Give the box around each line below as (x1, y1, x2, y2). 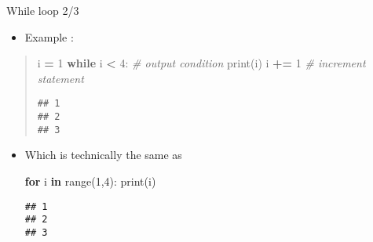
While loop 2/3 (6, 2, 79, 18)
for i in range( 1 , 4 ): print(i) (24, 172, 156, 189)
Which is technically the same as (24, 146, 182, 163)
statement (37, 70, 84, 86)
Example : (24, 28, 74, 45)
